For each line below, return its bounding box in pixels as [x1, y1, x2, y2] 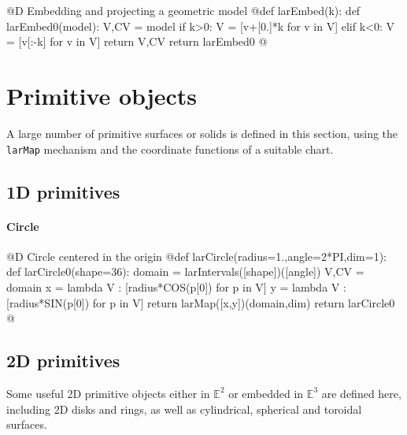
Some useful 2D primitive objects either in [6, 385, 210, 401]
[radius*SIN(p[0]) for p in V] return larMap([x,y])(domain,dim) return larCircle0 [6, 294, 395, 310]
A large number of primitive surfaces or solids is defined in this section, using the [6, 125, 398, 141]
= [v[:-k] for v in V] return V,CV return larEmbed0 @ [6, 33, 268, 50]
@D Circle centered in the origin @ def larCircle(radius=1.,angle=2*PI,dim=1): [6, 247, 387, 264]
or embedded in [228, 385, 304, 401]
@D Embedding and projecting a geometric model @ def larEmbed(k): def [6, 2, 361, 18]
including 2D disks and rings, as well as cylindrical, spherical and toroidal [6, 400, 362, 417]
